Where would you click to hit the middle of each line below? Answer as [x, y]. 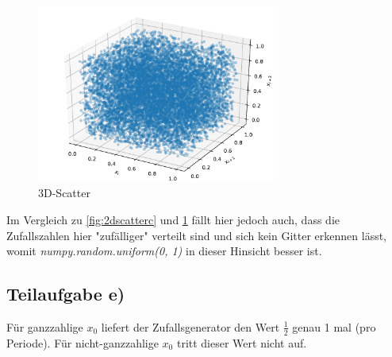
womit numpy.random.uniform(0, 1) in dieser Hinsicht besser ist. [164, 251]
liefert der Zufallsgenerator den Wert [190, 326]
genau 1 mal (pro [334, 326]
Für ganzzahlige [45, 326]
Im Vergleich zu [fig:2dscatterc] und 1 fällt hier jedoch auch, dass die [173, 219]
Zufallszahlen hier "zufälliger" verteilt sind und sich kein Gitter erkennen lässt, [197, 235]
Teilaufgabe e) [66, 294]
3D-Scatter [64, 193]
